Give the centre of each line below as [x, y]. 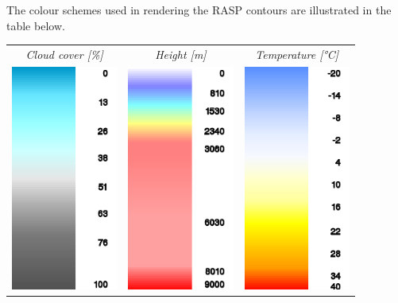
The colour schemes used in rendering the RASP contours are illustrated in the [199, 10]
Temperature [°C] [297, 54]
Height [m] [181, 54]
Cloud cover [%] [64, 54]
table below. [36, 25]
